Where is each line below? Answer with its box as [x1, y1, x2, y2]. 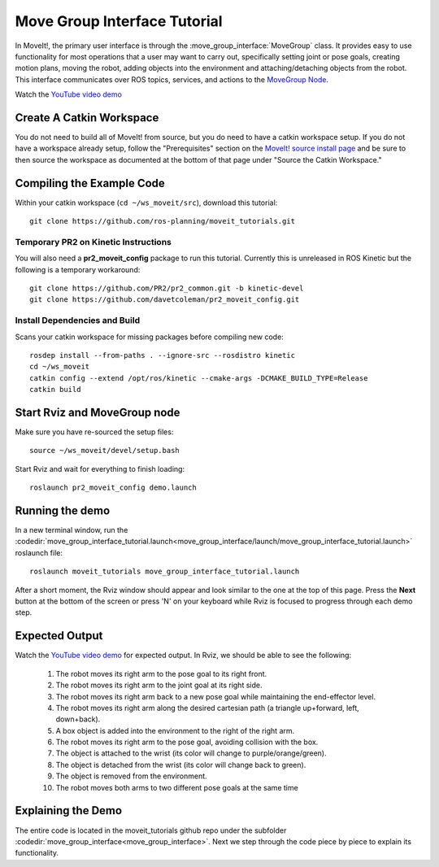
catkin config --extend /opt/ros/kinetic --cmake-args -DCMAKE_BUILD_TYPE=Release [29, 373, 368, 382]
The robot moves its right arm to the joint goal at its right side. [55, 680, 263, 691]
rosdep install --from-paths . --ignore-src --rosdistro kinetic [29, 351, 296, 359]
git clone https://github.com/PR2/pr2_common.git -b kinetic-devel [29, 284, 304, 293]
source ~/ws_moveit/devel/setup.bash [29, 446, 180, 455]
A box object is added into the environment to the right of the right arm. [55, 725, 295, 735]
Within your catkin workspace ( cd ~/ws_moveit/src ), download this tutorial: [15, 198, 278, 207]
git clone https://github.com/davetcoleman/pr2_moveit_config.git [29, 295, 300, 304]
